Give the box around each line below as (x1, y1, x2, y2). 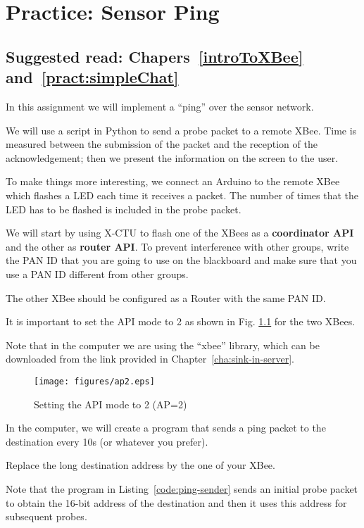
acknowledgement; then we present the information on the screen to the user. (6, 150, 339, 165)
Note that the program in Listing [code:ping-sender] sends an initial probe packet (6, 481, 358, 496)
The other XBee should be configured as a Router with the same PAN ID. (6, 290, 326, 305)
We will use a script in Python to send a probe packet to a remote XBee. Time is (6, 122, 357, 137)
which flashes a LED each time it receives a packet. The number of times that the (6, 187, 358, 202)
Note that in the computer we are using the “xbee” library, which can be (6, 337, 320, 352)
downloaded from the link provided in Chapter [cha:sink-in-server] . (6, 351, 294, 366)
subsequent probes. (6, 509, 87, 524)
